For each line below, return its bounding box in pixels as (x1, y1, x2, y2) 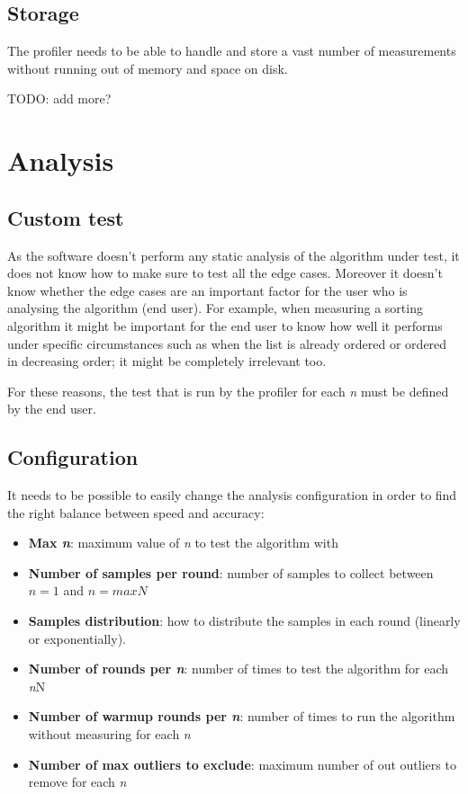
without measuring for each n (28, 725, 191, 744)
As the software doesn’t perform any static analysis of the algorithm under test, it (7, 245, 460, 264)
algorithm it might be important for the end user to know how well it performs (7, 316, 443, 335)
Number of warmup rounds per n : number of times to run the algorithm (28, 707, 455, 726)
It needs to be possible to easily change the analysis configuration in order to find (7, 486, 457, 504)
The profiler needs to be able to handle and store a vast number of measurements (7, 41, 456, 60)
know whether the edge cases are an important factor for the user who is (7, 281, 408, 299)
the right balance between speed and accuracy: (7, 503, 265, 522)
